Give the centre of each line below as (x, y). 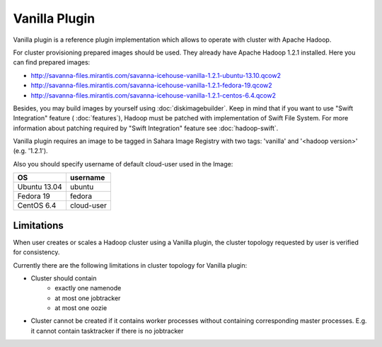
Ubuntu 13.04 (40, 187)
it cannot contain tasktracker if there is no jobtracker (107, 331)
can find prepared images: (52, 62)
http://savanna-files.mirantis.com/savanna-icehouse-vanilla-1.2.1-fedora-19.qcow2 (151, 86)
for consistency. (36, 252)
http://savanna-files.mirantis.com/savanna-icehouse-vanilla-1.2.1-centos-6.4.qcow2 (153, 95)
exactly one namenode (88, 288)
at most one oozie (81, 308)
